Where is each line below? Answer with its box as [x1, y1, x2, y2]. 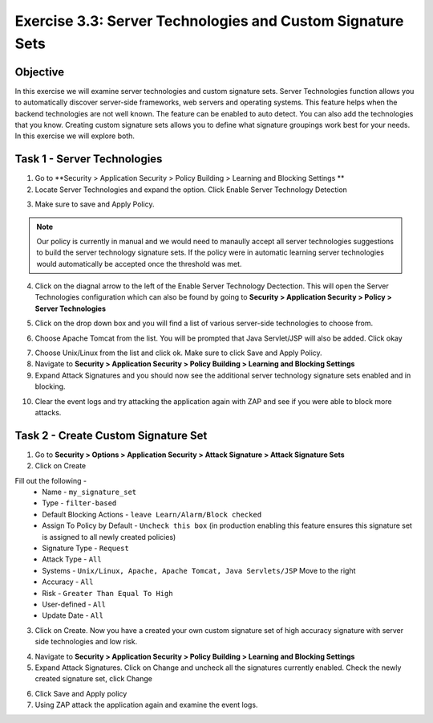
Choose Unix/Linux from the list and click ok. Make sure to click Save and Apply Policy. [34, 348, 322, 357]
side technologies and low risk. [34, 637, 138, 647]
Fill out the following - [14, 476, 87, 485]
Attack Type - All [42, 554, 102, 564]
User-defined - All [42, 599, 107, 609]
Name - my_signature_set [42, 487, 137, 497]
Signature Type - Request [42, 543, 130, 553]
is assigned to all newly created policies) [42, 532, 176, 541]
